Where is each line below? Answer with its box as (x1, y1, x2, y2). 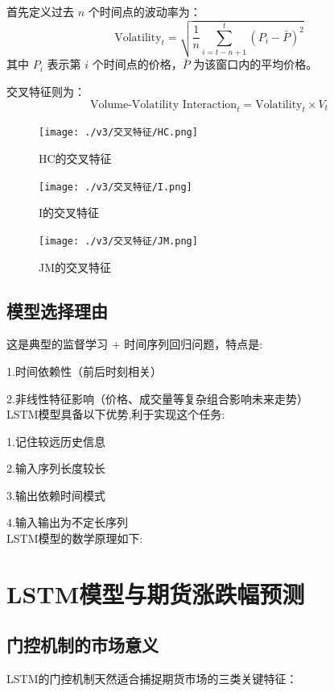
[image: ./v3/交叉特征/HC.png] (39, 127, 198, 139)
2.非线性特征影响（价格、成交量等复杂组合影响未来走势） (6, 390, 308, 406)
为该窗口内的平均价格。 (193, 56, 318, 73)
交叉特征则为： (6, 82, 85, 99)
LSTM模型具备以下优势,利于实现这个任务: (6, 406, 225, 423)
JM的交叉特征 (39, 258, 112, 275)
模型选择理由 (6, 298, 108, 323)
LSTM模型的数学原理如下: (6, 530, 143, 547)
